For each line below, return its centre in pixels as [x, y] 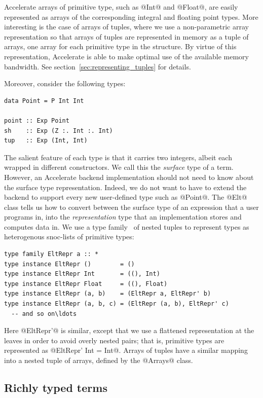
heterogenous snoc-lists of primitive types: [69, 237]
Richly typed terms [56, 387]
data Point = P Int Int [44, 101]
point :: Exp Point [37, 120]
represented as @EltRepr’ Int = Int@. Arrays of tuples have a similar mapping [126, 350]
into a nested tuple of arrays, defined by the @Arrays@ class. [99, 360]
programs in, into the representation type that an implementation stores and [123, 217]
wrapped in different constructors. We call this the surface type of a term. [119, 167]
